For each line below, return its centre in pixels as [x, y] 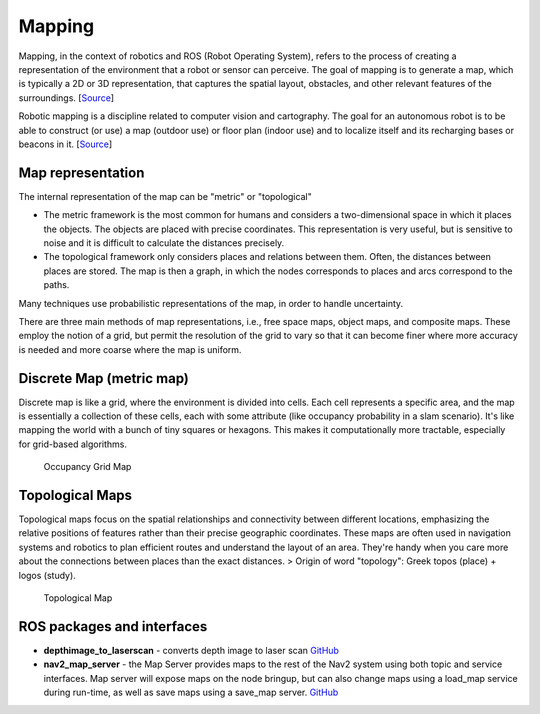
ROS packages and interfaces [113, 626]
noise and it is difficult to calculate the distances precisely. [164, 242]
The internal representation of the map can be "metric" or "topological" [165, 196]
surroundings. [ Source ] [66, 97]
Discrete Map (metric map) [104, 378]
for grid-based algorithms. [72, 444]
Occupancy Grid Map [87, 467]
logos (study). [47, 575]
